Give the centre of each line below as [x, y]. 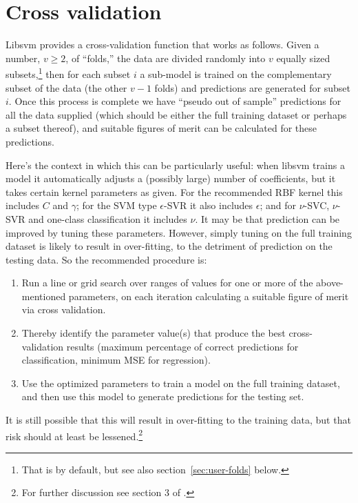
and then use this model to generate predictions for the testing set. [163, 396]
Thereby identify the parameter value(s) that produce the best [154, 333]
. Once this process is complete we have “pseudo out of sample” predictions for [175, 101]
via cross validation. [64, 309]
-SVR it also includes [209, 205]
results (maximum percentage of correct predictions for [182, 346]
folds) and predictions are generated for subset [252, 87]
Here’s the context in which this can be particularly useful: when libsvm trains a [175, 165]
